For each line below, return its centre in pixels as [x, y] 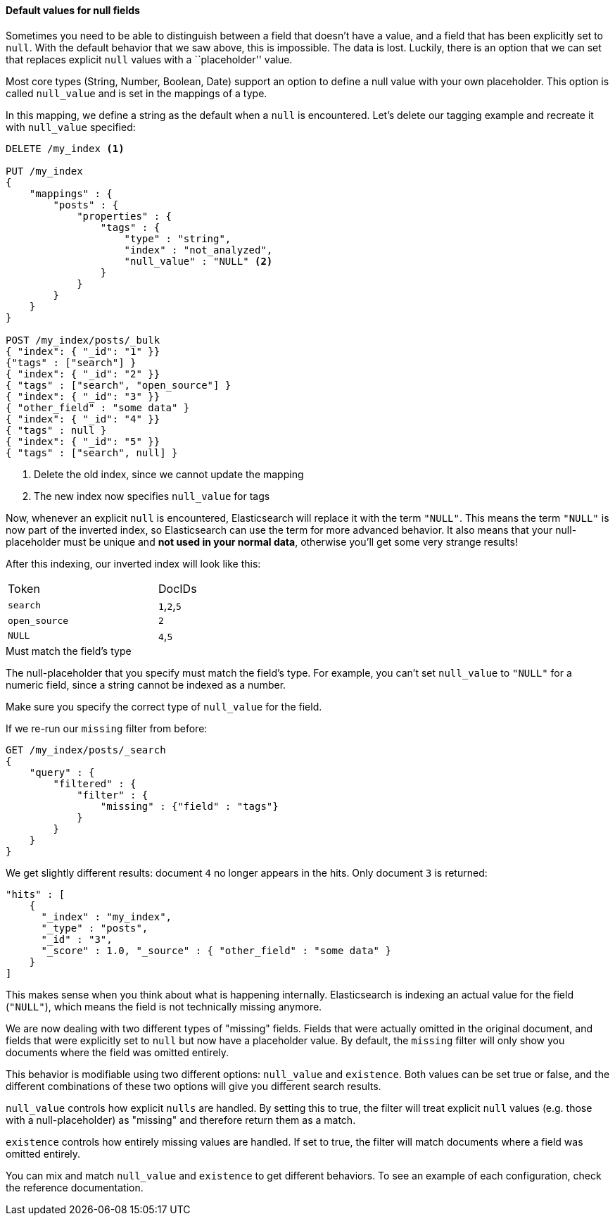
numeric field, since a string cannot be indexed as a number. [146, 684]
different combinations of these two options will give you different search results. [194, 1086]
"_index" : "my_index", [107, 916]
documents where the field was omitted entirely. [118, 1052]
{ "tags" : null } [56, 430]
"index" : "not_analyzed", [198, 250]
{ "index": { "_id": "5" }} [83, 441]
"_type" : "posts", [95, 928]
